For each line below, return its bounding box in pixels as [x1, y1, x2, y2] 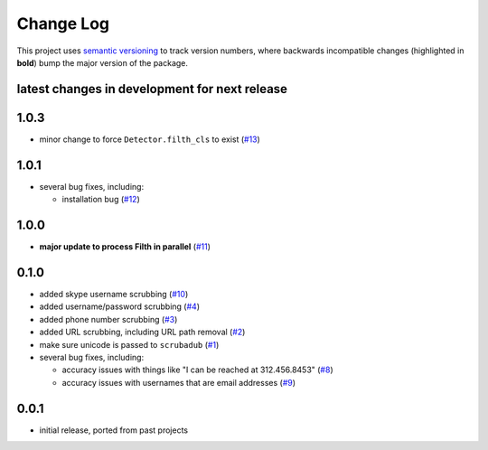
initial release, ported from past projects [39, 425, 189, 436]
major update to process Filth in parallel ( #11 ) [39, 241, 211, 252]
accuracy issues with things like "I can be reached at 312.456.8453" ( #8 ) [61, 364, 333, 375]
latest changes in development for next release [16, 81, 288, 97]
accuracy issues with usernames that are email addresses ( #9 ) [61, 377, 296, 388]
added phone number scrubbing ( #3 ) [39, 314, 178, 324]
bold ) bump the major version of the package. [16, 57, 189, 68]
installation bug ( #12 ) [61, 194, 140, 205]
